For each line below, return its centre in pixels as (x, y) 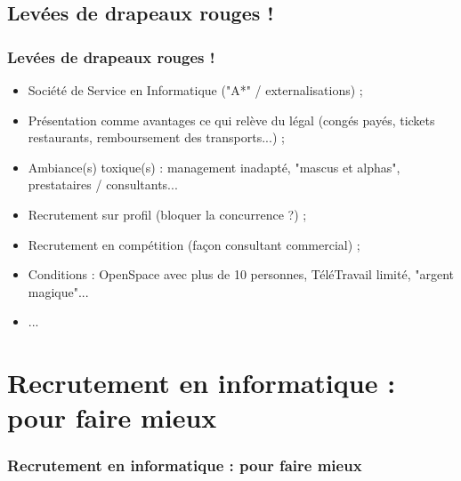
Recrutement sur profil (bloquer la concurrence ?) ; (167, 214)
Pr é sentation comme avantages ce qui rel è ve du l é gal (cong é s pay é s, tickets (231, 120)
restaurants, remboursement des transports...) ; (156, 137)
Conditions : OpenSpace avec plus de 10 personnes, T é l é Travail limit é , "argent (241, 274)
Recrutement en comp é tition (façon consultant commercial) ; (194, 244)
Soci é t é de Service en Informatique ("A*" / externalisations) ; (195, 90)
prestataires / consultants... (103, 184)
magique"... (58, 291)
